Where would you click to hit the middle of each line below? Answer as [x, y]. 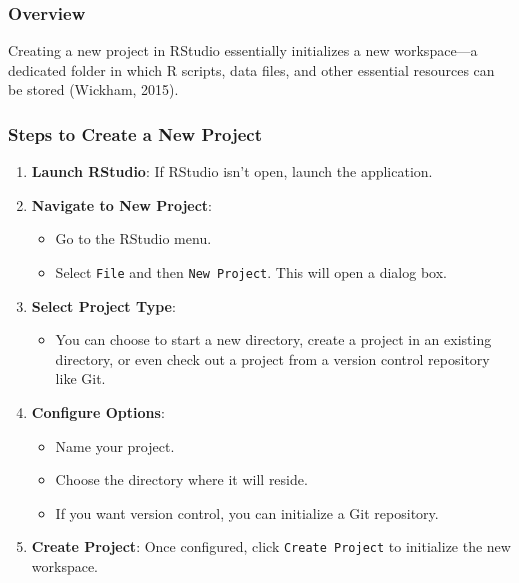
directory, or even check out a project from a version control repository [272, 358]
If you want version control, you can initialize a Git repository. [247, 512]
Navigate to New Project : [122, 204]
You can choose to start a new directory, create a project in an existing [273, 339]
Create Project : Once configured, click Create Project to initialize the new [271, 546]
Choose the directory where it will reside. [181, 479]
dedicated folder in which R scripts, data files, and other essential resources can [251, 69]
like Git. [80, 378]
